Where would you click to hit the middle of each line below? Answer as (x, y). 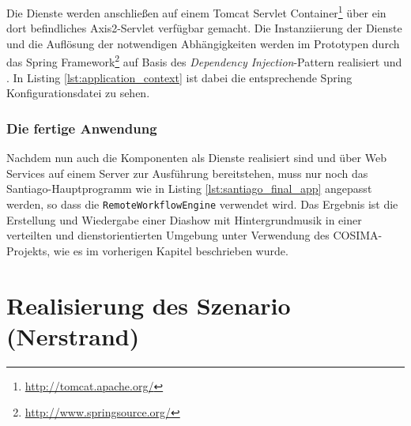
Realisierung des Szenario (149, 305)
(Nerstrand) (73, 336)
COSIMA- (358, 235)
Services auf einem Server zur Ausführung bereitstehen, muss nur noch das (187, 173)
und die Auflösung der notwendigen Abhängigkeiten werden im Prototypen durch (203, 43)
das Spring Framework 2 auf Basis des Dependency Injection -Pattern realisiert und (204, 61)
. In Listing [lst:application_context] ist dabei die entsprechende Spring (179, 77)
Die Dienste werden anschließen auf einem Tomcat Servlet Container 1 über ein (196, 11)
